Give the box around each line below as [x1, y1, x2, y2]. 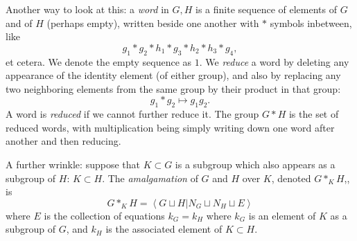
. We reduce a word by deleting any [199, 54, 349, 69]
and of [6, 15, 33, 30]
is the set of [288, 107, 339, 121]
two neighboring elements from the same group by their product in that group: [6, 81, 341, 96]
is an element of [248, 208, 316, 222]
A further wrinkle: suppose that [6, 157, 140, 171]
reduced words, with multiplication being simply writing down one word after [6, 120, 335, 134]
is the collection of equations [44, 208, 165, 222]
